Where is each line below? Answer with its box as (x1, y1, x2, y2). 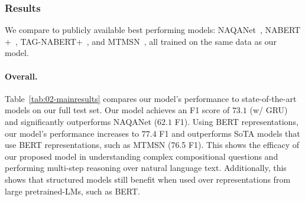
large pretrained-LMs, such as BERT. (5, 184, 141, 197)
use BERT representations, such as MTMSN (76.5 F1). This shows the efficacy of (5, 139, 300, 151)
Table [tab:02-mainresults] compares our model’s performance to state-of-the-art (5, 92, 297, 104)
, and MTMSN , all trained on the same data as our (86, 35, 277, 47)
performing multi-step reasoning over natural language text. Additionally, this (5, 162, 287, 174)
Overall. (5, 70, 38, 82)
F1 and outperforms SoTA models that (159, 127, 300, 139)
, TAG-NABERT (15, 35, 76, 47)
